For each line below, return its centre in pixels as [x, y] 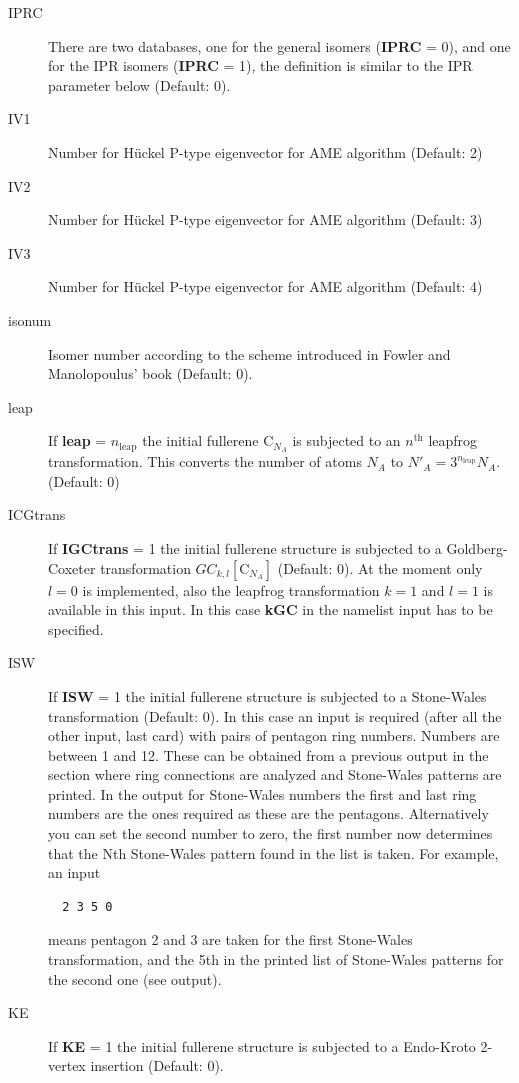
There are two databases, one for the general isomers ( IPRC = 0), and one [279, 45]
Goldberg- [477, 547]
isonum [30, 319]
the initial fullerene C [208, 440]
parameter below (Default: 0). [139, 84]
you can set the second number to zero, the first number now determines [270, 833]
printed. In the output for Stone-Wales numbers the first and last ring [262, 793]
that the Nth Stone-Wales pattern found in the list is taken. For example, [273, 852]
